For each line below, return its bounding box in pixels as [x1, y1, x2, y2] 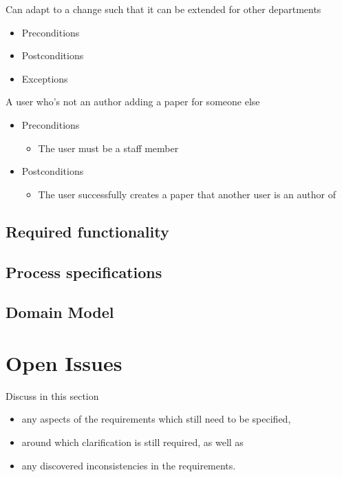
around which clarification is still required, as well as [21, 435, 244, 449]
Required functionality [6, 220, 169, 242]
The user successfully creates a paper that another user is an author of [38, 187, 336, 201]
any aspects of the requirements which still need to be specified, [21, 412, 291, 426]
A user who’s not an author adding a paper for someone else [6, 94, 260, 109]
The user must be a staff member [38, 140, 179, 155]
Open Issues [6, 348, 122, 377]
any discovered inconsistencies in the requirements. [21, 458, 236, 472]
